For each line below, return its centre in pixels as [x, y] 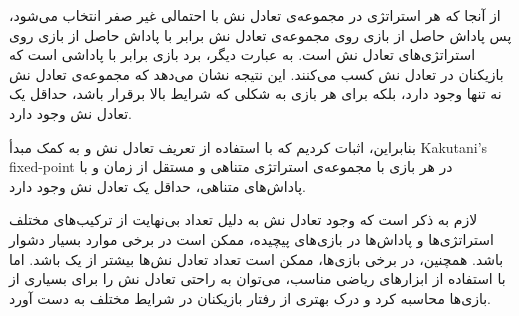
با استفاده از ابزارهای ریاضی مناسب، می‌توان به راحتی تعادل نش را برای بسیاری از [257, 278]
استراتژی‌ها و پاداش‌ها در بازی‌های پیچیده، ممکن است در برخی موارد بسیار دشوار [251, 238]
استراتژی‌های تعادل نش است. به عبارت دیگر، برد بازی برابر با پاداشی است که [242, 54]
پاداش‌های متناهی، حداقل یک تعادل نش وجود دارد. [157, 185]
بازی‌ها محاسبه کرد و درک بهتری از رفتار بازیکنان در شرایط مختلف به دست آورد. [250, 297]
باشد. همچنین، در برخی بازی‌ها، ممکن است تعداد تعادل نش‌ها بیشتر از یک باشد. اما [256, 258]
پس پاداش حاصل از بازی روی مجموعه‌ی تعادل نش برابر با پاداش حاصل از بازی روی [260, 34]
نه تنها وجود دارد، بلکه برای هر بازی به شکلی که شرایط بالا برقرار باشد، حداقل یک [255, 93]
